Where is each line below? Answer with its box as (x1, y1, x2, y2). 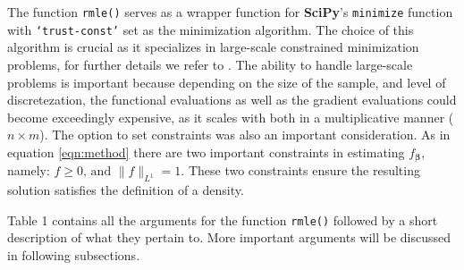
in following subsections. (7, 245, 140, 264)
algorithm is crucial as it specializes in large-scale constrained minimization (7, 38, 419, 56)
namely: (7, 161, 50, 180)
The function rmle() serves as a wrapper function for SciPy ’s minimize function (7, 3, 453, 21)
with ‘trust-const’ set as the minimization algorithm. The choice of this (7, 20, 414, 38)
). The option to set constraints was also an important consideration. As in (39, 125, 451, 144)
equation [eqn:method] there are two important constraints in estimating (7, 142, 405, 161)
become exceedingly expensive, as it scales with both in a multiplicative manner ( (7, 107, 454, 126)
